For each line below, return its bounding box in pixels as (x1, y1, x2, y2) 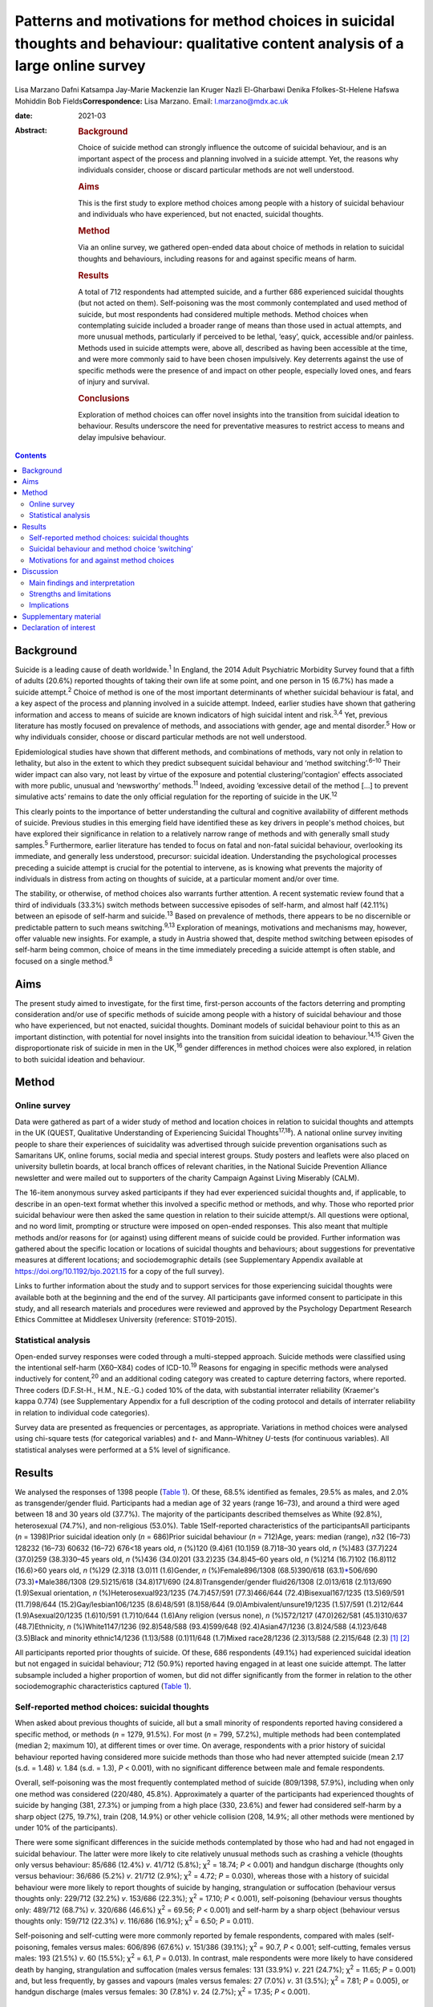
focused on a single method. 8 (14, 955, 113, 966)
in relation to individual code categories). (14, 1407, 150, 1417)
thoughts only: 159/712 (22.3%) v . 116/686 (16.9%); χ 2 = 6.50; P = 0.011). (14, 1915, 254, 1926)
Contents (14, 450, 47, 461)
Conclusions (78, 393, 130, 404)
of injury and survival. (78, 377, 150, 387)
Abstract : (14, 125, 47, 136)
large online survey (14, 57, 146, 75)
